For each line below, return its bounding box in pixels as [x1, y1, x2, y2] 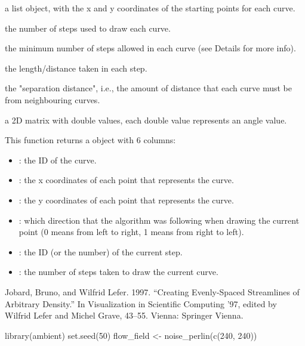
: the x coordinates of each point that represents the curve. [19, 174, 234, 186]
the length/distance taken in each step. [5, 61, 147, 74]
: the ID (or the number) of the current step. [19, 245, 183, 258]
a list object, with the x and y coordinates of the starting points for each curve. [5, 2, 295, 14]
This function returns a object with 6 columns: [5, 134, 176, 146]
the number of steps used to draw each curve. [5, 21, 171, 34]
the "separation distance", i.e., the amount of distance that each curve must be [5, 82, 292, 94]
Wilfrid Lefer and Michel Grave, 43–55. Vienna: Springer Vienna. [5, 309, 244, 322]
